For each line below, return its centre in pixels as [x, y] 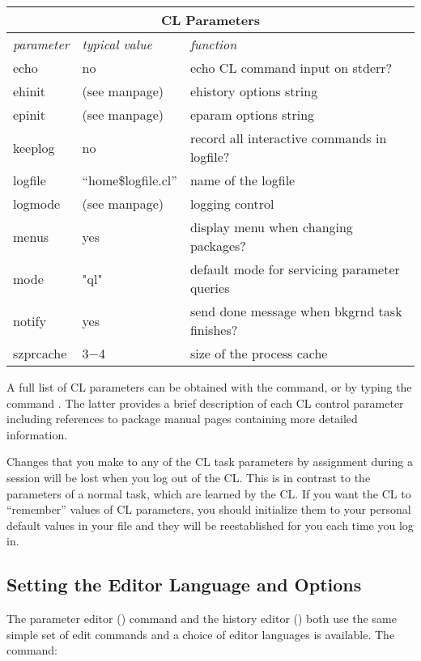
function [213, 44]
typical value [117, 44]
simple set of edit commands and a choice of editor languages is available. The [201, 634]
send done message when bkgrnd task [296, 311]
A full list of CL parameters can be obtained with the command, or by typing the [209, 387]
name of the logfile [242, 180]
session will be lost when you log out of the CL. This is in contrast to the [189, 477]
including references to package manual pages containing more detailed [182, 419]
